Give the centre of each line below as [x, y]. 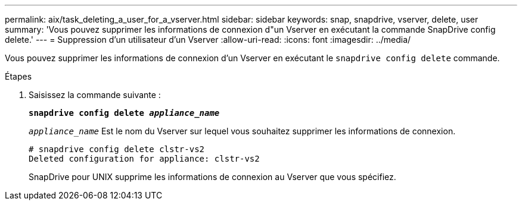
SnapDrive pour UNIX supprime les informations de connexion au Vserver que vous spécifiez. [212, 177]
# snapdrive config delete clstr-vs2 [117, 149]
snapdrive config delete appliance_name [124, 113]
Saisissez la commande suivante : [95, 95]
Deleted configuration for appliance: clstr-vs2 [144, 159]
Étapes [18, 76]
